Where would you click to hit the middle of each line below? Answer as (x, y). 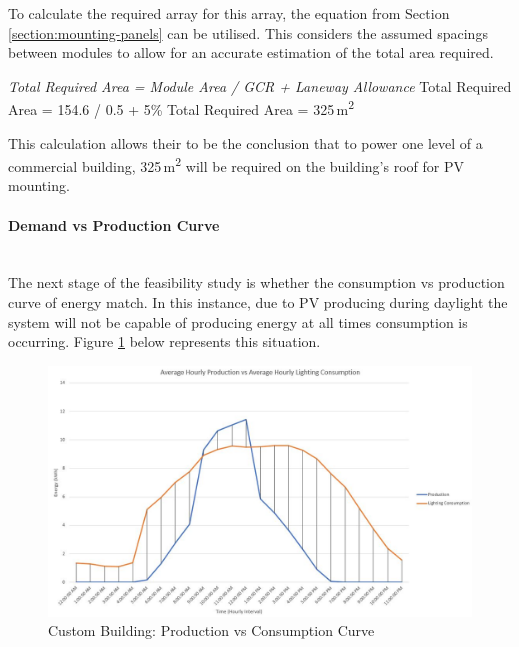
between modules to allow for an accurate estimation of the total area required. (251, 52)
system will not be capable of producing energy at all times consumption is (238, 321)
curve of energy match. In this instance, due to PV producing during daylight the (258, 302)
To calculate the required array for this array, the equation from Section (229, 13)
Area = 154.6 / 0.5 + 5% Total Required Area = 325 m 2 (181, 108)
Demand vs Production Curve (114, 224)
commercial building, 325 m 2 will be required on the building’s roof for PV (236, 164)
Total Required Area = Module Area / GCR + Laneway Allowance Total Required (260, 85)
